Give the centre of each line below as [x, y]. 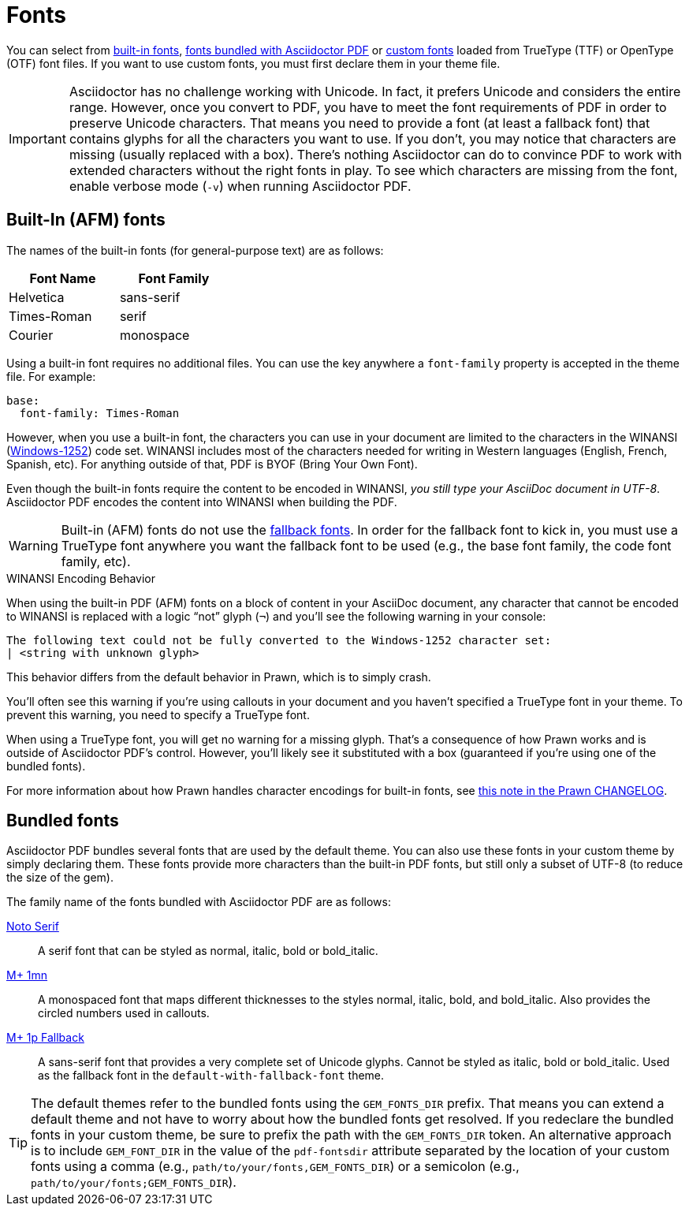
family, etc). [96, 561]
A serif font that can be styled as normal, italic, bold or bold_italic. [208, 951]
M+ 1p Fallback [45, 1038]
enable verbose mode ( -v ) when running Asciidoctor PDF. [240, 186]
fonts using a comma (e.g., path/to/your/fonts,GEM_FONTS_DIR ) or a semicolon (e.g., [275, 1167]
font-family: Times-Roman [99, 413]
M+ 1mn [27, 975]
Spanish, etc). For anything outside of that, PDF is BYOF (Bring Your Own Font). [212, 464]
